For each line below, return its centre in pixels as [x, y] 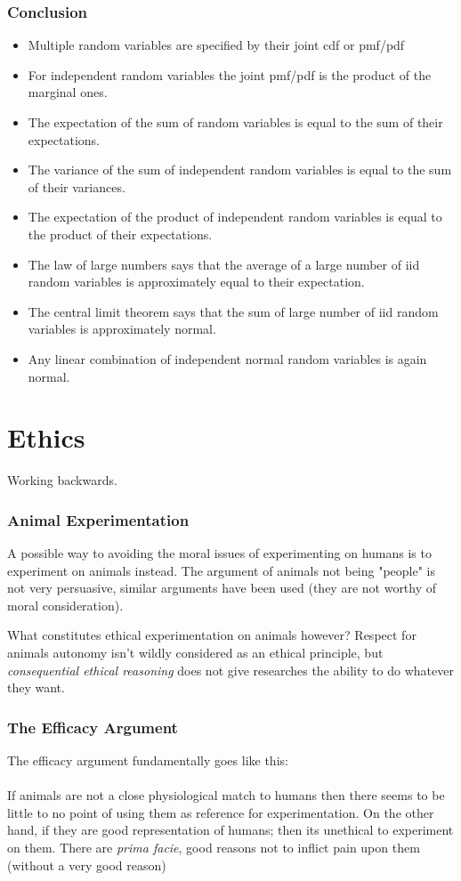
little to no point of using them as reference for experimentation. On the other [221, 812]
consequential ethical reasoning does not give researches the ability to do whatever [230, 670]
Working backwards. [62, 480]
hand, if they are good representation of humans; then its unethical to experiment [230, 830]
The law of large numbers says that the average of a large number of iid [224, 264]
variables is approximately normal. [122, 329]
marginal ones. [68, 92]
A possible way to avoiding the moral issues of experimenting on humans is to [219, 553]
